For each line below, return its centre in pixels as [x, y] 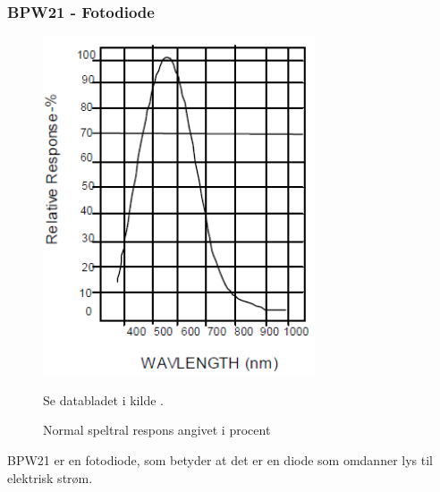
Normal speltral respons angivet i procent [157, 430]
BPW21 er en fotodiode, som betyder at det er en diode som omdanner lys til [220, 459]
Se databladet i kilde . [103, 399]
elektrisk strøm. [50, 477]
